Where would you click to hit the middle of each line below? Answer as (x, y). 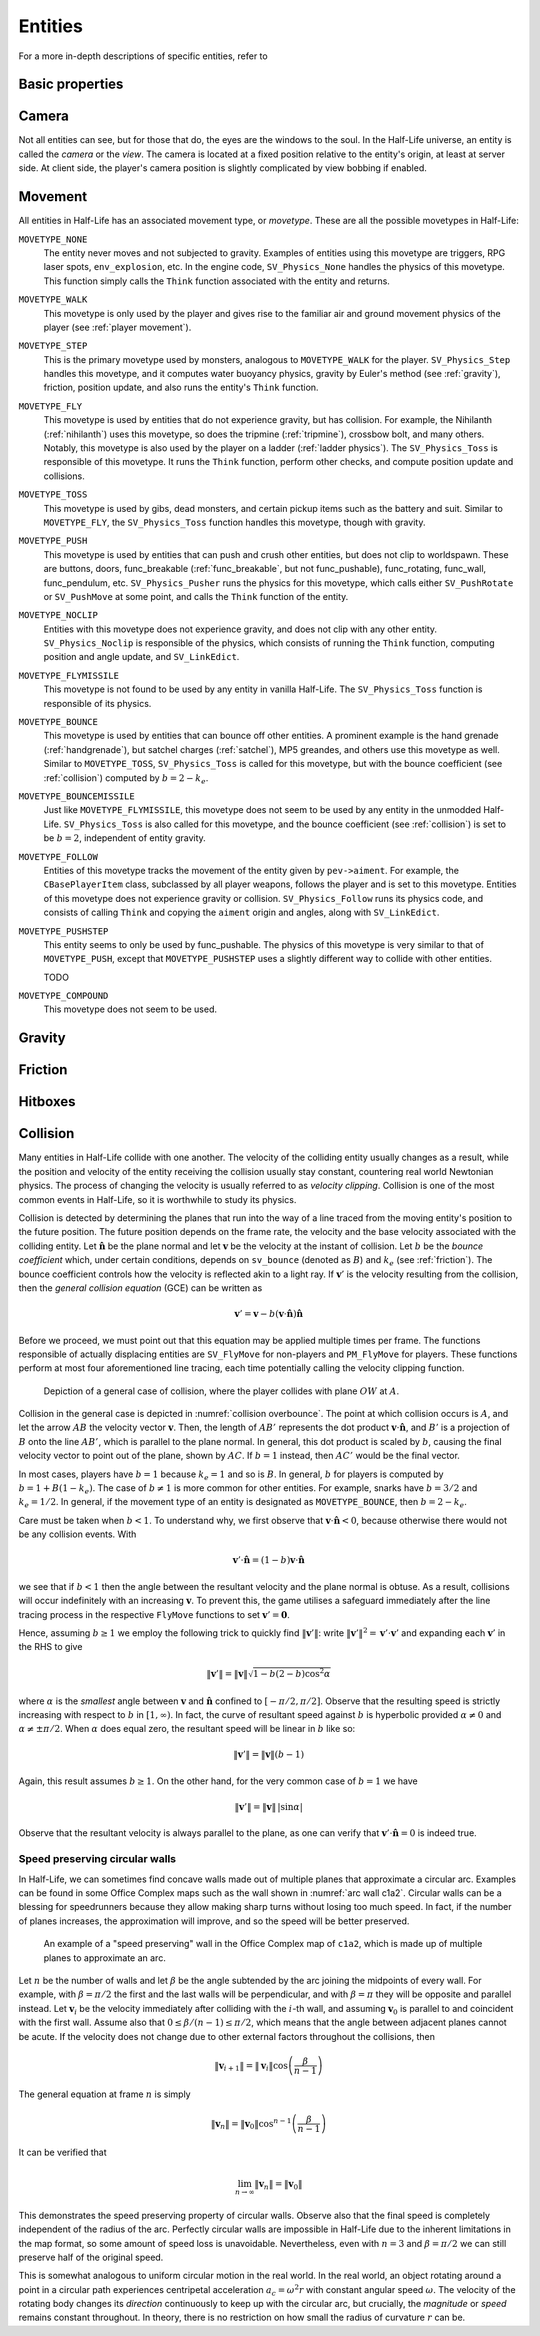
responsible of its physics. (97, 703)
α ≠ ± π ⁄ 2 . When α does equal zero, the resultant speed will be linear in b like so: (187, 1729)
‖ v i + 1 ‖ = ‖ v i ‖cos (251, 2066)
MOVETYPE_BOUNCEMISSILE (76, 796)
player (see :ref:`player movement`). (117, 327)
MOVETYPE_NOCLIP (58, 615)
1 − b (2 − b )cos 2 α (291, 1673)
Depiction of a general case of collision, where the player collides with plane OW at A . (221, 1391)
